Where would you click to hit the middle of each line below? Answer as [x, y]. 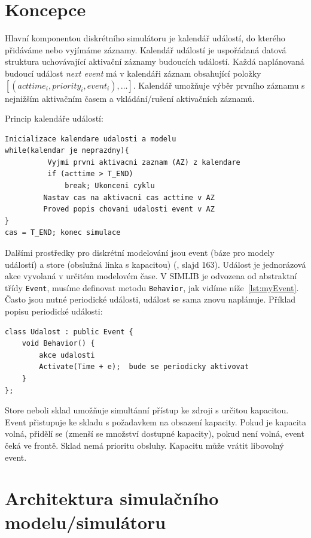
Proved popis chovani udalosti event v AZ [129, 209]
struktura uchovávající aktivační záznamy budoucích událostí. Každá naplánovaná [155, 61]
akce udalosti [67, 355]
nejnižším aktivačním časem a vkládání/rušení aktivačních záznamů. [130, 98]
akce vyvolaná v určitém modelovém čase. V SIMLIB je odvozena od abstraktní [151, 276]
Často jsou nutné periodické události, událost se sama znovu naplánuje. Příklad [150, 299]
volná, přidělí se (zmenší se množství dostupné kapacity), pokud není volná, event [155, 433]
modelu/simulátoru [86, 522]
